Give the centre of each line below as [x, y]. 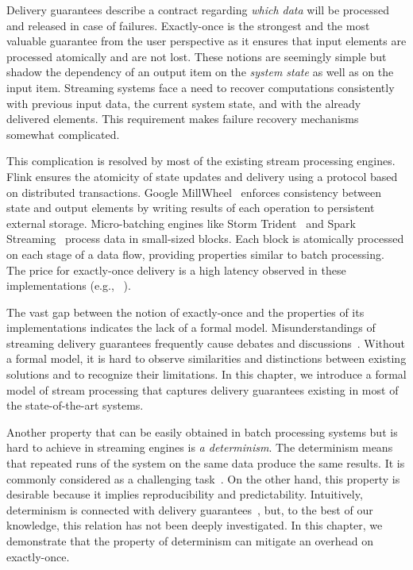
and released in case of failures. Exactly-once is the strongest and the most [188, 25]
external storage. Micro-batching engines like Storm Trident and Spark [181, 223]
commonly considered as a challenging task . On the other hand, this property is [203, 478]
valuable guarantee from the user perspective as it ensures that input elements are [206, 41]
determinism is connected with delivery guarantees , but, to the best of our [190, 509]
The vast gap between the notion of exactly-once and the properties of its [185, 312]
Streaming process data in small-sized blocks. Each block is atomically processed [205, 239]
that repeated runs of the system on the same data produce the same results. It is [206, 463]
